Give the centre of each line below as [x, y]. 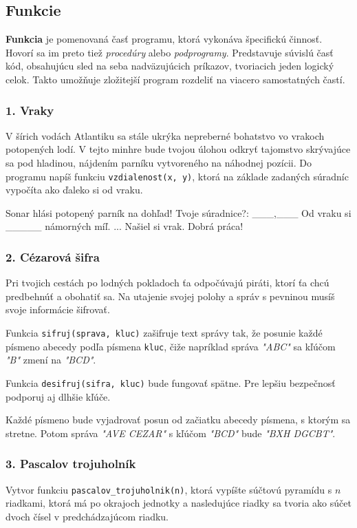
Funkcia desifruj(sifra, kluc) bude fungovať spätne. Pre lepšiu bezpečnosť [171, 382]
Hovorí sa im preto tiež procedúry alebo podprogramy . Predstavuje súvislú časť [170, 52]
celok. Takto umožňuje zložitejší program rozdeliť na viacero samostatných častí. [175, 79]
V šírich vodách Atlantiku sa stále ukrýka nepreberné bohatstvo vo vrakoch [165, 135]
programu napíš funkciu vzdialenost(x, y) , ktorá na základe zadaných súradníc [177, 176]
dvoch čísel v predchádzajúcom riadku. [87, 516]
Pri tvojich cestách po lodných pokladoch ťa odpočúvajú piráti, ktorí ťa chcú [167, 283]
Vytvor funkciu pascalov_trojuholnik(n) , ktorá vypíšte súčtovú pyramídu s [169, 489]
